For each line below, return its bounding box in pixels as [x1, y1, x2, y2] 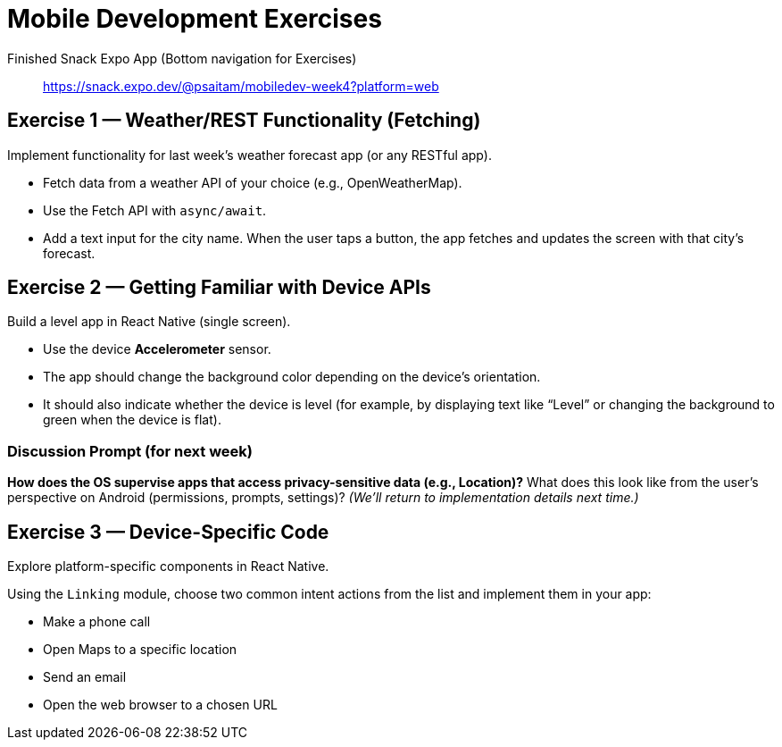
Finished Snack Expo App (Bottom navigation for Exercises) [7, 50, 357, 66]
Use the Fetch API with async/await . [43, 202, 267, 218]
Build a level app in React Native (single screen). [7, 314, 291, 330]
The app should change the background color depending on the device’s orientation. [43, 369, 541, 385]
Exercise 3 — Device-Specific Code [7, 520, 329, 543]
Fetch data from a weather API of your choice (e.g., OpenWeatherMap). [43, 174, 462, 190]
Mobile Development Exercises [7, 4, 382, 34]
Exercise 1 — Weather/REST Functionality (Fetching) [7, 109, 481, 132]
